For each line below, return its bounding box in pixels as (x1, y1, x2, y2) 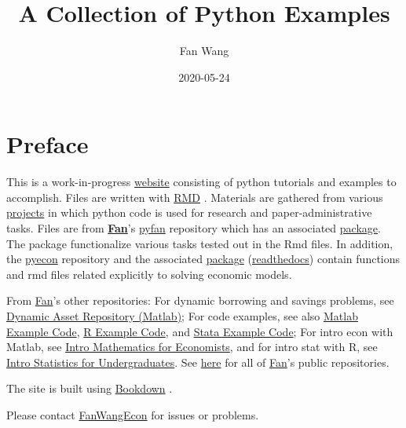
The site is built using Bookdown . (6, 380, 173, 397)
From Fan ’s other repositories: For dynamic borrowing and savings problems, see (6, 292, 394, 309)
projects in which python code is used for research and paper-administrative (6, 204, 372, 221)
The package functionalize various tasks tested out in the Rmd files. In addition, (6, 235, 393, 251)
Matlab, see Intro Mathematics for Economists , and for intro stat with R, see (6, 338, 378, 355)
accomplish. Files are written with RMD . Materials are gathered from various (6, 188, 383, 205)
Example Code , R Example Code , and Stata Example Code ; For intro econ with (6, 323, 393, 339)
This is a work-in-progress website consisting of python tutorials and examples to (6, 174, 397, 190)
